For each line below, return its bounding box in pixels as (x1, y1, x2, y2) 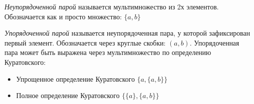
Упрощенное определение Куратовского (16, 73, 135, 84)
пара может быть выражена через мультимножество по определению (4, 47, 211, 57)
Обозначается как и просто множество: (4, 11, 122, 21)
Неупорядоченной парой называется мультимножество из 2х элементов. (4, 1, 219, 11)
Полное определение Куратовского (16, 90, 120, 101)
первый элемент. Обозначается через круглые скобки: (4, 37, 166, 48)
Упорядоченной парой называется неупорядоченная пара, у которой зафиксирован (4, 28, 250, 38)
